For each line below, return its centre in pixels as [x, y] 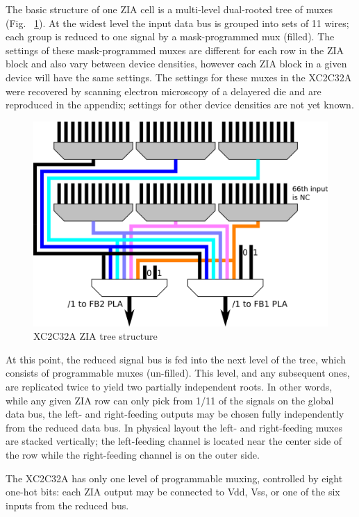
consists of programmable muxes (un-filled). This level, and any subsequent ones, [178, 373]
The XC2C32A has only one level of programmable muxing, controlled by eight [174, 478]
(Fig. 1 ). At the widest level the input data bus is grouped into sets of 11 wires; [177, 23]
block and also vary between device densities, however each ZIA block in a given [176, 64]
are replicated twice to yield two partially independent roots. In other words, [169, 386]
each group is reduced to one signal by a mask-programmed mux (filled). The [170, 36]
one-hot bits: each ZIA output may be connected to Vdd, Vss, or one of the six [173, 492]
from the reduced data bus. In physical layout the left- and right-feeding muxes [174, 427]
